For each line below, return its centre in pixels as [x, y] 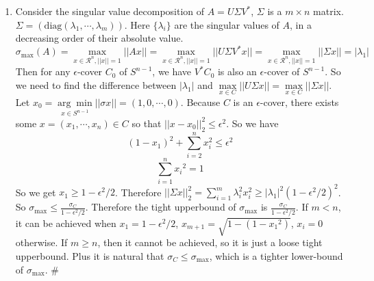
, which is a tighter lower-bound [276, 255]
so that [147, 123]
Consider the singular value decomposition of [110, 11]
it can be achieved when [66, 223]
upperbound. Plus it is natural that [90, 255]
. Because [200, 102]
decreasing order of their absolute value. [99, 38]
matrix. [328, 11]
